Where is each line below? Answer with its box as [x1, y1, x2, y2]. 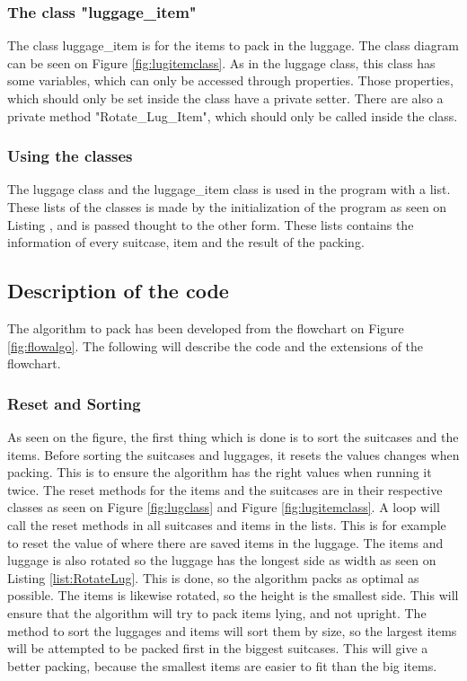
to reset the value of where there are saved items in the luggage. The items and [7, 533, 444, 552]
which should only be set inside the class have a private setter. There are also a [7, 89, 444, 107]
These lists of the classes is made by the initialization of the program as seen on [7, 198, 447, 216]
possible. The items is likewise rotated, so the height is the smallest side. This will [7, 586, 459, 605]
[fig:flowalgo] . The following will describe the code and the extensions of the [7, 336, 424, 355]
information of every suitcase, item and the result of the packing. [7, 233, 365, 252]
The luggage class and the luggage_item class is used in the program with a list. [7, 180, 451, 199]
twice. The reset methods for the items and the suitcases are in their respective [7, 480, 443, 499]
